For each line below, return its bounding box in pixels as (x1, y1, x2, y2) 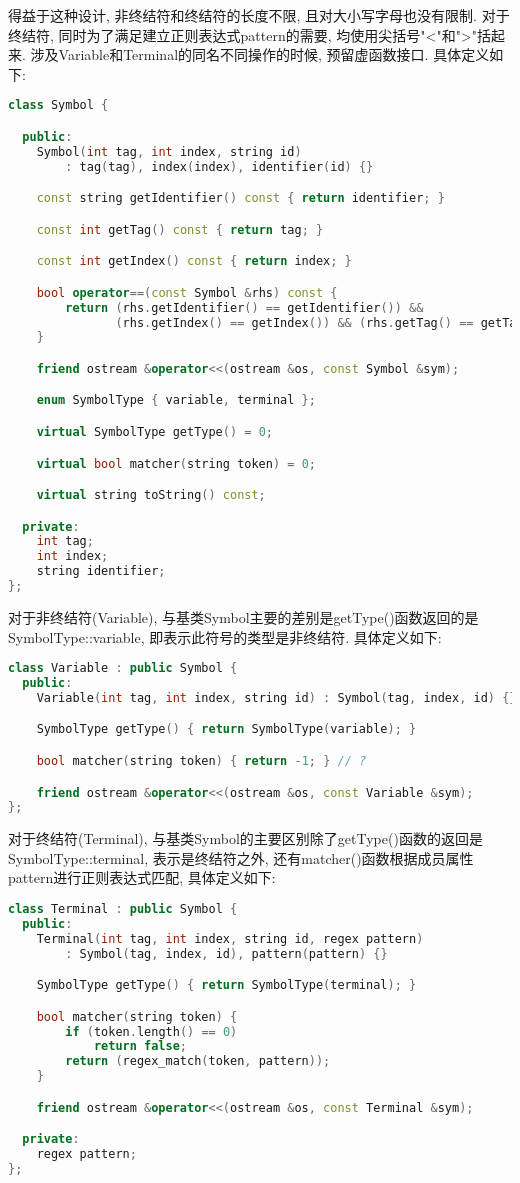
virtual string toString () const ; (36, 488, 266, 503)
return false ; (93, 1039, 187, 1054)
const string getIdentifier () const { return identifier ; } (36, 191, 445, 206)
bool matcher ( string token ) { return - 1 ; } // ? (36, 753, 367, 768)
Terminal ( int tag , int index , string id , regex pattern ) (36, 931, 424, 946)
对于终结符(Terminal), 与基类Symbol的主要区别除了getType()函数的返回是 (8, 828, 483, 849)
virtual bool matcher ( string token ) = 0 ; (36, 456, 316, 471)
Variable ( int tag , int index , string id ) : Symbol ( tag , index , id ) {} (36, 690, 517, 705)
